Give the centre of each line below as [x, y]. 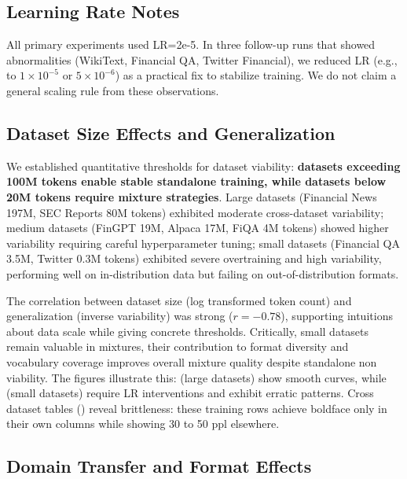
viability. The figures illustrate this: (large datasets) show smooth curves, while [196, 377]
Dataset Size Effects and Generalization [171, 133]
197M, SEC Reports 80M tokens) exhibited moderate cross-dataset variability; [195, 212]
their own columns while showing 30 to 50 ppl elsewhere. [143, 424]
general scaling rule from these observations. [113, 90]
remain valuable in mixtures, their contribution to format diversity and [178, 346]
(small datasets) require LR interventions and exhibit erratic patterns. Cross [190, 393]
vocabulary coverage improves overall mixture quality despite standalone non [192, 361]
